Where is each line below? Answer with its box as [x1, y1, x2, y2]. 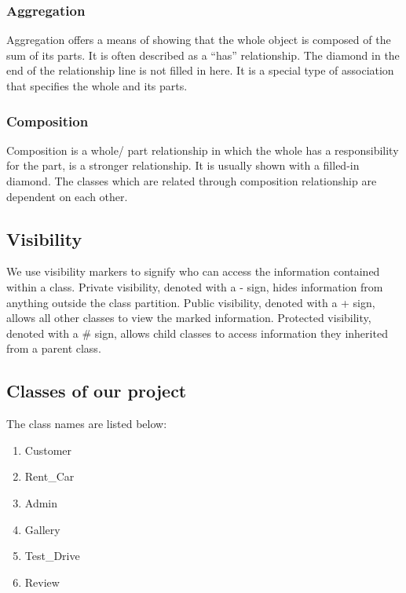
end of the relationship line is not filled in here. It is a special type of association [6, 62, 394, 79]
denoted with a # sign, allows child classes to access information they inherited [6, 324, 388, 341]
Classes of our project [6, 379, 187, 403]
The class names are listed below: [6, 415, 167, 432]
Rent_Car [24, 468, 75, 485]
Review [24, 573, 60, 590]
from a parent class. [6, 340, 101, 357]
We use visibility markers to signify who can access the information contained [6, 263, 380, 280]
